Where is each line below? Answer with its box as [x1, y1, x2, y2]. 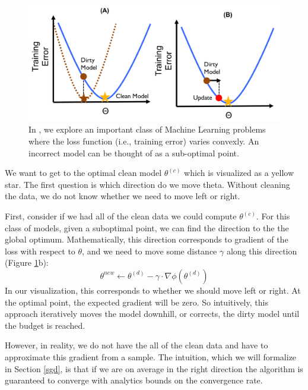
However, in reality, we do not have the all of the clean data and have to [5, 339, 268, 351]
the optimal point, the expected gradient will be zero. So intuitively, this [5, 295, 268, 308]
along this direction [226, 244, 297, 257]
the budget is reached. [5, 319, 85, 331]
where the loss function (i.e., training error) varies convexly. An [28, 135, 259, 147]
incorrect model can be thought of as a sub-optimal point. [28, 146, 239, 159]
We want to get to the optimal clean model [5, 166, 162, 179]
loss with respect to [5, 244, 75, 257]
